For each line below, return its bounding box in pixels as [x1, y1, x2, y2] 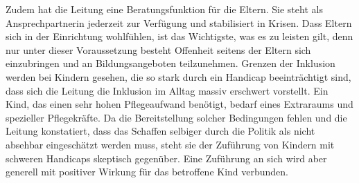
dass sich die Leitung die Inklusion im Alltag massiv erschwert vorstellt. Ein [6, 83, 329, 97]
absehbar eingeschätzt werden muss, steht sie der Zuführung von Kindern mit [6, 137, 335, 151]
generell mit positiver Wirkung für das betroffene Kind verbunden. [6, 164, 289, 179]
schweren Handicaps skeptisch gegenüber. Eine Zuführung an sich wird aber [6, 151, 327, 165]
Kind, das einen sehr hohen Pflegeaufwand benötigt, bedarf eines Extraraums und [6, 97, 353, 111]
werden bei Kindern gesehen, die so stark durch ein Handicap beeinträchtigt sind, [6, 69, 351, 84]
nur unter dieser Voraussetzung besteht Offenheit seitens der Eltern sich [6, 42, 311, 57]
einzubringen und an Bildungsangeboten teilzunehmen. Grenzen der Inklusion [6, 56, 335, 70]
